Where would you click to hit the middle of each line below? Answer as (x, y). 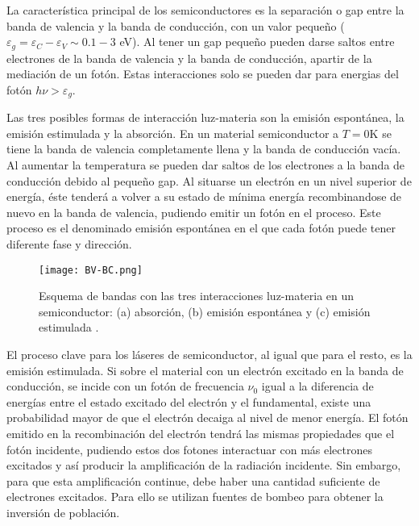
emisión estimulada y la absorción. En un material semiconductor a (173, 133)
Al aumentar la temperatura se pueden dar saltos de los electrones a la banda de (206, 165)
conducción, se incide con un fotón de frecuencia (125, 386)
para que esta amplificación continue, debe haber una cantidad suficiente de (193, 480)
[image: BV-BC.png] (91, 270)
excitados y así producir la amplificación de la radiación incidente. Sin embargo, (204, 465)
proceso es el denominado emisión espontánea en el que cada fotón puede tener (201, 228)
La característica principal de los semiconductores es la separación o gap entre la (205, 10)
